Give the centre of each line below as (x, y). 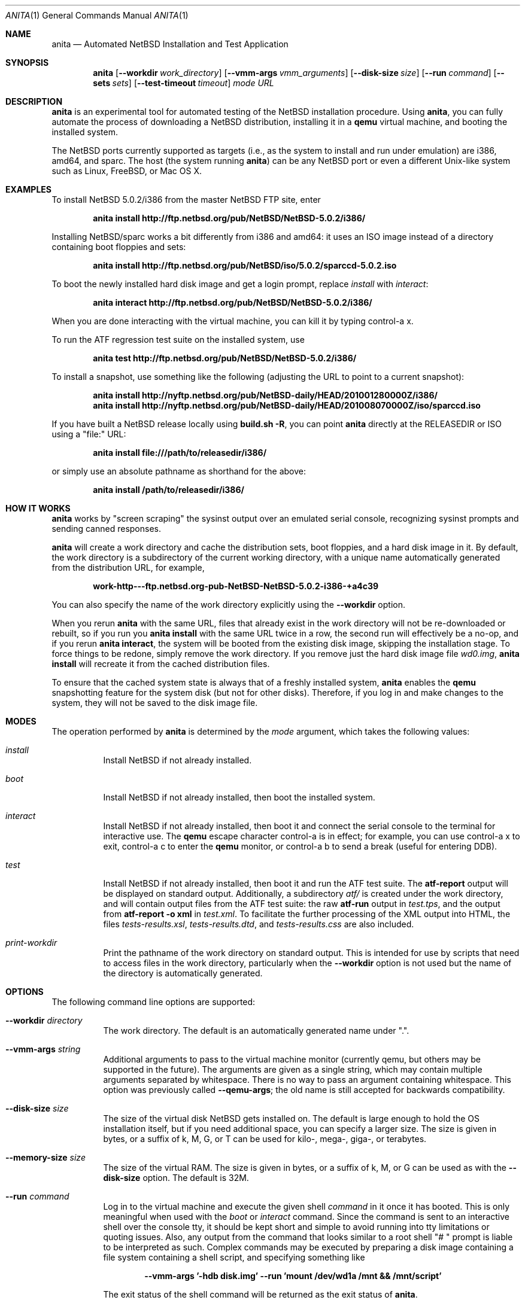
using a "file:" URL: (89, 434)
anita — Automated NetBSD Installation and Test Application (170, 44)
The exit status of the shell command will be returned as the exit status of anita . (260, 1294)
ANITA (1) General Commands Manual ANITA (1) (97, 15)
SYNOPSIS (27, 63)
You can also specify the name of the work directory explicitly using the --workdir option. (228, 605)
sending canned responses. (106, 529)
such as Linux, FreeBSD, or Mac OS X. (127, 171)
